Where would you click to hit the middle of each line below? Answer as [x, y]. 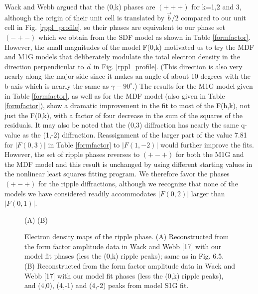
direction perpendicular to [44, 66]
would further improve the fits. [207, 144]
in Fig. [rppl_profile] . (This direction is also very [168, 66]
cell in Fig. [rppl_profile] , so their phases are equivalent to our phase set [115, 27]
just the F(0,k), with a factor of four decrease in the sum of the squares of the [124, 115]
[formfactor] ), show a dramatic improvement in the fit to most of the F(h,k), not [127, 105]
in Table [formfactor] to [84, 144]
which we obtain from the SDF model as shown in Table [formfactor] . [144, 37]
